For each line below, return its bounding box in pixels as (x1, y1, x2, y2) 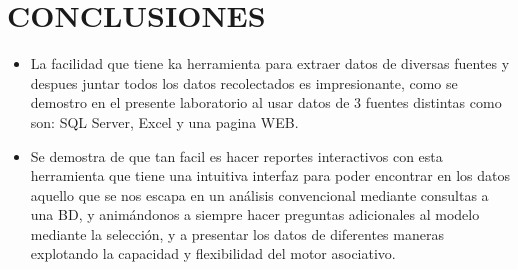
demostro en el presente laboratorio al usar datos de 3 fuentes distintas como (30, 92, 502, 113)
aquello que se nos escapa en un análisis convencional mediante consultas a (30, 184, 489, 205)
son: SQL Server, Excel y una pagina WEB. (30, 111, 299, 132)
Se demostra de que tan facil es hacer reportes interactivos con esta (30, 145, 443, 166)
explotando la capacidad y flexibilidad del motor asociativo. (30, 243, 396, 264)
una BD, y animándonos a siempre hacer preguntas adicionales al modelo (30, 204, 480, 225)
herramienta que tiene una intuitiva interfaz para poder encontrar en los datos (30, 165, 510, 186)
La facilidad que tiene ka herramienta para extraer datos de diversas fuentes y (30, 53, 510, 74)
